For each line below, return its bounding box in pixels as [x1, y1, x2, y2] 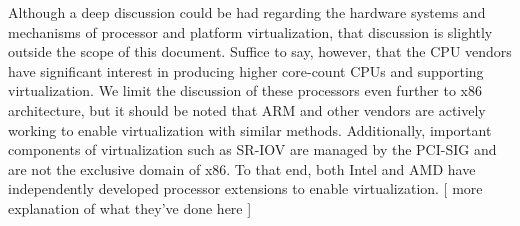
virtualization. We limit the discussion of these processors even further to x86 [8, 80, 483, 101]
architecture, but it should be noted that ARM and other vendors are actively [8, 99, 486, 120]
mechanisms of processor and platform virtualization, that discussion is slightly [8, 21, 493, 42]
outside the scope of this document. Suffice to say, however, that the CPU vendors [8, 41, 512, 62]
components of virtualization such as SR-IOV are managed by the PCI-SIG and [8, 139, 497, 160]
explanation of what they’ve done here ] [8, 197, 252, 218]
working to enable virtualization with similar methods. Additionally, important [8, 119, 492, 140]
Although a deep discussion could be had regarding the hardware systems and [8, 2, 486, 22]
